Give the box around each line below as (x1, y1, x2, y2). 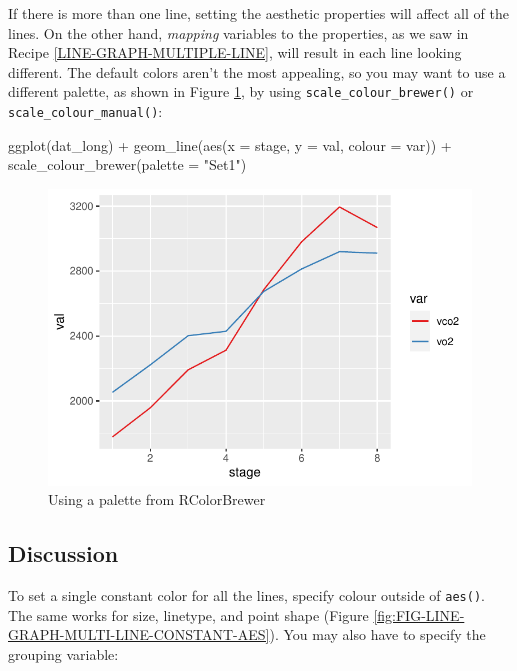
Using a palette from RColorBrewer (48, 489, 266, 510)
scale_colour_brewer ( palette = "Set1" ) (8, 154, 247, 175)
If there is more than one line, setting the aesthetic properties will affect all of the (8, 3, 509, 23)
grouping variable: (8, 643, 119, 664)
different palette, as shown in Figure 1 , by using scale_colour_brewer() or (8, 81, 474, 102)
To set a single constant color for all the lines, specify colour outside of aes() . (8, 585, 485, 606)
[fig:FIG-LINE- (373, 604, 465, 625)
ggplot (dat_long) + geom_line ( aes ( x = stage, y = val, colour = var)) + (8, 134, 452, 155)
